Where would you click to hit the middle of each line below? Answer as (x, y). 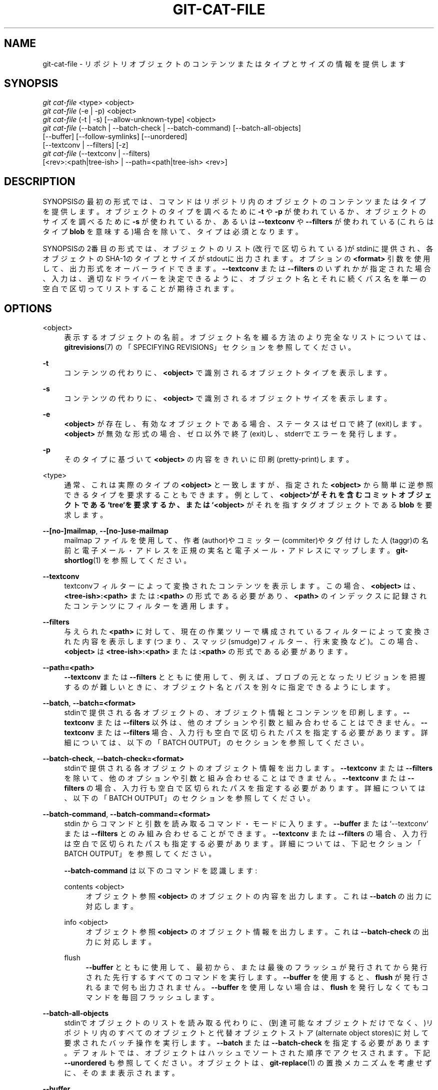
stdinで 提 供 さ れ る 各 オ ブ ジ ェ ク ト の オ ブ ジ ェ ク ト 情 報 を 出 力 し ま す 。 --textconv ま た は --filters (248, 768)
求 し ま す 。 (86, 515)
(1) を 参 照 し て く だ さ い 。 (142, 561)
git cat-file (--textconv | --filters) (96, 154)
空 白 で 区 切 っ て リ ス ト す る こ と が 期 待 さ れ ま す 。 (140, 289)
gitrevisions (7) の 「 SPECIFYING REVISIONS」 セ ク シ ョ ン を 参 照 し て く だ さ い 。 (210, 347)
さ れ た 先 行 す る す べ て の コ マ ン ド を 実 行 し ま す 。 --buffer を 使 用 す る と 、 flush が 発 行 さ (257, 977)
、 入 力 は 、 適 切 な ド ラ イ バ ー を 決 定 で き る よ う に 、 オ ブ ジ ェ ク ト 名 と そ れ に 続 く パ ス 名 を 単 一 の (234, 279)
